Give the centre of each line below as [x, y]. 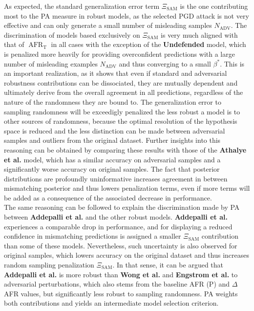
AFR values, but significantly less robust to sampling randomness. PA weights [121, 293]
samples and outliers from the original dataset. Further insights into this [112, 140]
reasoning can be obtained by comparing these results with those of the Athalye [125, 149]
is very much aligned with [199, 34]
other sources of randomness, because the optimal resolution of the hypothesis [121, 121]
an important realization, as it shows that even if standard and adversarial [116, 73]
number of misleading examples [51, 63]
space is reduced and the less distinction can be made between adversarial [115, 130]
